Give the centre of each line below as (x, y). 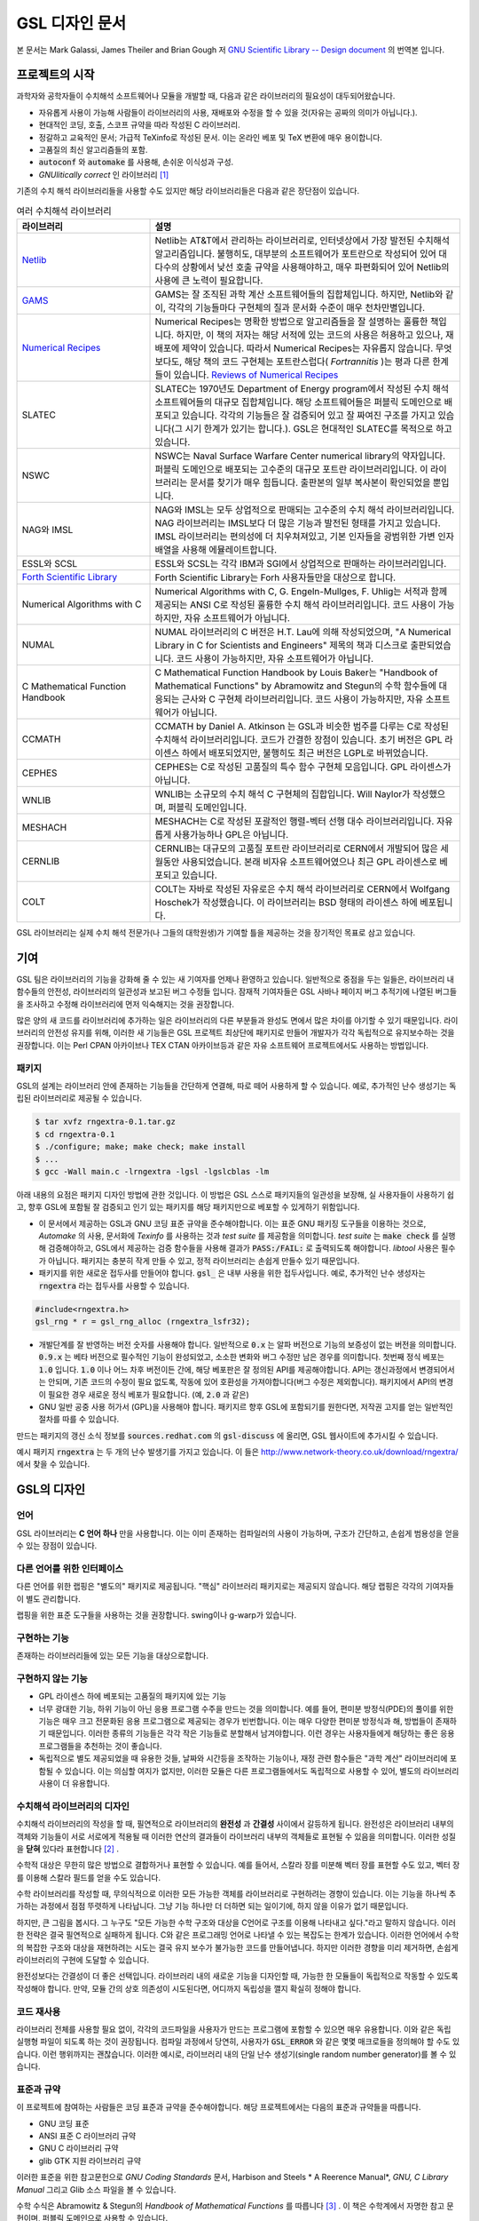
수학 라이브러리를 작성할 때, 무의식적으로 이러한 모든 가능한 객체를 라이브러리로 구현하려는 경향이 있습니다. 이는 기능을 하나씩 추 (236, 1894)
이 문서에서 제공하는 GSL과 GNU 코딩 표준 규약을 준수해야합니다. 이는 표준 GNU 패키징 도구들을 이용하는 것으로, (232, 1223)
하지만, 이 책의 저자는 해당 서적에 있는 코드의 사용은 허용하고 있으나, (310, 335)
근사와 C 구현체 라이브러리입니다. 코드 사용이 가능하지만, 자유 (303, 699)
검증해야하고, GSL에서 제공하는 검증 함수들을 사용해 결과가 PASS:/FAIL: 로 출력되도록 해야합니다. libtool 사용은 (243, 1248)
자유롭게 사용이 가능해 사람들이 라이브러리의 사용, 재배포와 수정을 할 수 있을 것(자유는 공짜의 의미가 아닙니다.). (228, 112)
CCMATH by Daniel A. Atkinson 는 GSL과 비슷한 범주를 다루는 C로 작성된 (302, 726)
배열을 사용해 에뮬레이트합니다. (216, 549)
